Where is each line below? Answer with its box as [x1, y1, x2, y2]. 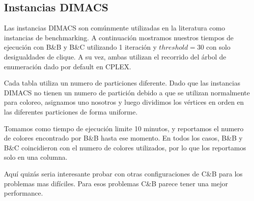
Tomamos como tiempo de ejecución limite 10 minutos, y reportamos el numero [4, 123, 244, 133]
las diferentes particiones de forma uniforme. [4, 106, 138, 116]
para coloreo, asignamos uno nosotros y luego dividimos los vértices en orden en [4, 97, 244, 107]
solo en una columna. [4, 152, 68, 162]
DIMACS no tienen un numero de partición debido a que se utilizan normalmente [4, 87, 250, 97]
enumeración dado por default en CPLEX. [4, 61, 131, 71]
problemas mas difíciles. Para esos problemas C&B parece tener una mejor [4, 178, 228, 188]
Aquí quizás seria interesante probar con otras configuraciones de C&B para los [4, 168, 243, 178]
